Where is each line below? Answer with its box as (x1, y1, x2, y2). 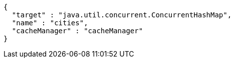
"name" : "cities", (12, 19, 88, 27)
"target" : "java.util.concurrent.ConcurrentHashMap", (12, 11, 232, 19)
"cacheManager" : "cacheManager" (12, 27, 143, 35)
